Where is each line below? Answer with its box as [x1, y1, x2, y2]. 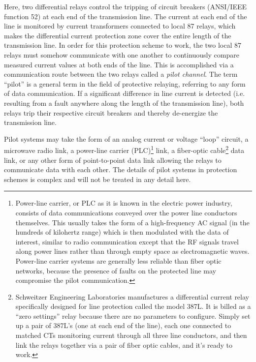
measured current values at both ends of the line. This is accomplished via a [4, 59, 234, 69]
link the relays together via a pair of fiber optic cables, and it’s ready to [15, 339, 233, 350]
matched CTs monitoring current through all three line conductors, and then [15, 330, 247, 340]
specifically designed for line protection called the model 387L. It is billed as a [15, 301, 251, 311]
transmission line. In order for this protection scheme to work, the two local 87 [4, 40, 242, 50]
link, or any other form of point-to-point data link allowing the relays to [4, 154, 222, 165]
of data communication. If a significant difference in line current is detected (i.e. [4, 88, 245, 98]
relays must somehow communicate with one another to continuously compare [4, 49, 239, 60]
